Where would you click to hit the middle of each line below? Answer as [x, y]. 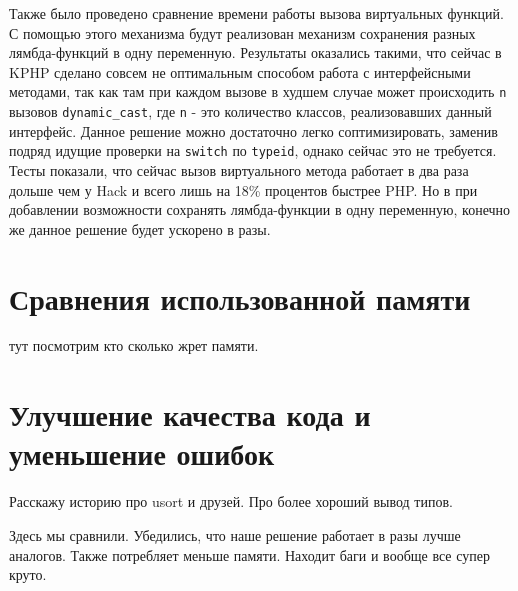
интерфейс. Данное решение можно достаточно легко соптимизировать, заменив [253, 130]
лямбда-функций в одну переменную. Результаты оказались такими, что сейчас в [255, 52]
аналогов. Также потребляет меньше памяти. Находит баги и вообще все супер [249, 554]
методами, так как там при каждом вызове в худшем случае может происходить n [258, 91]
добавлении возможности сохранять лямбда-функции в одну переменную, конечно [260, 209]
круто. [28, 574]
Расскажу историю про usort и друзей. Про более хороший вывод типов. [231, 501]
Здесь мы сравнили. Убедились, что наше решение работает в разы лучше [235, 534]
